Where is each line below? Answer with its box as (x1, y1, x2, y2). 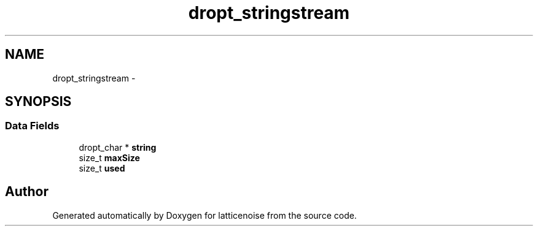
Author (5, 184, 49, 200)
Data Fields (5, 119, 60, 132)
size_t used (79, 162, 125, 173)
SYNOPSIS (5, 94, 72, 110)
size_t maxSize (79, 152, 140, 163)
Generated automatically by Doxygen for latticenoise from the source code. (52, 210, 357, 221)
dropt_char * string (79, 142, 157, 153)
